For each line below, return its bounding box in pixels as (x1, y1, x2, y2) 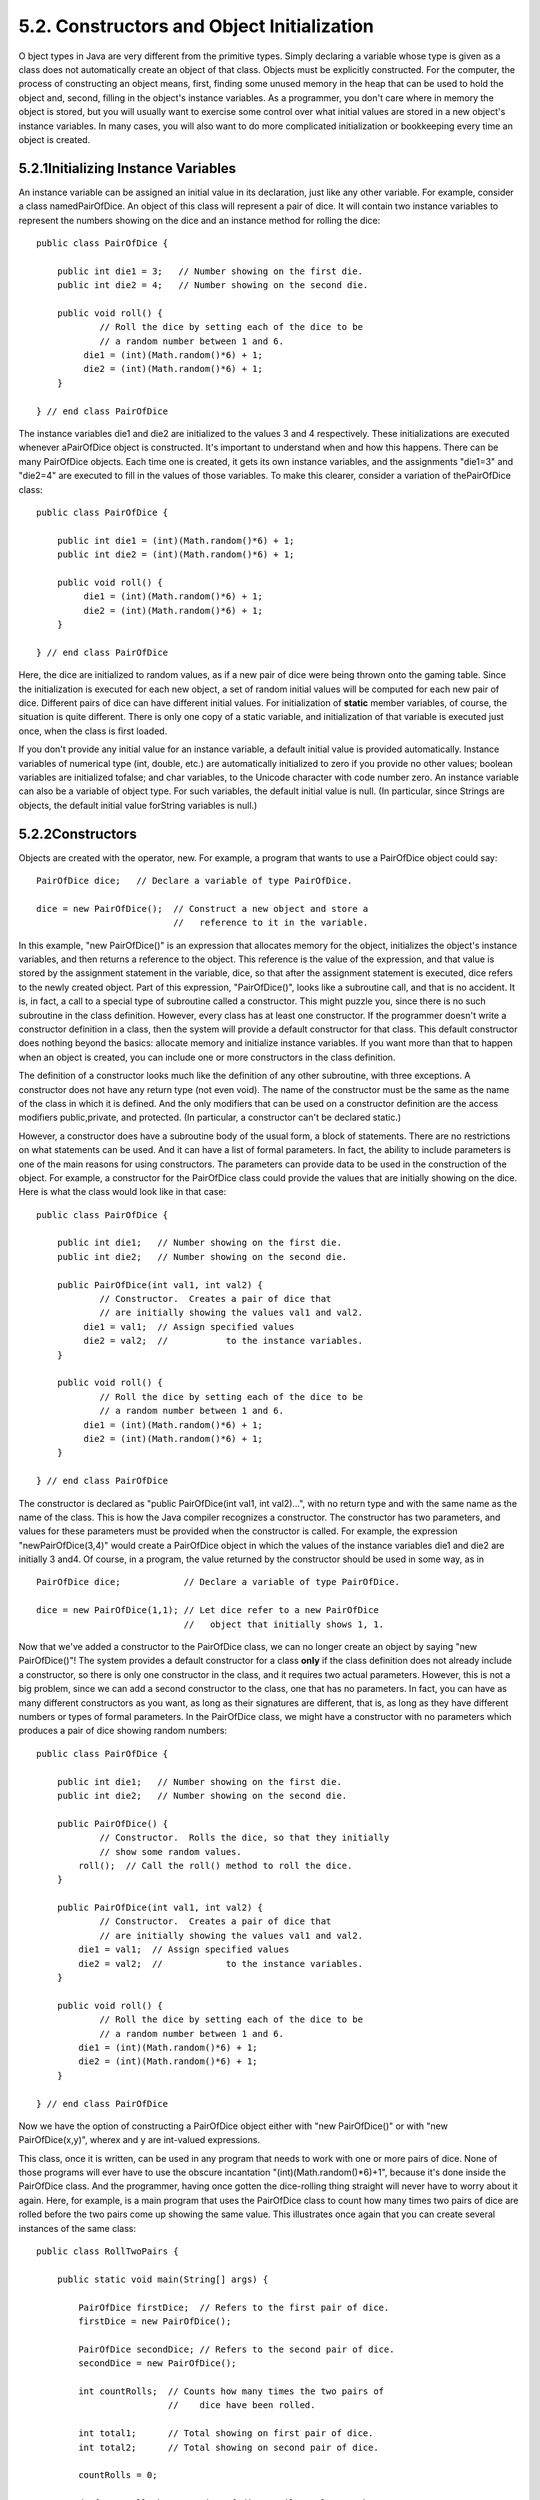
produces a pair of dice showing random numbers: (18, 1725, 228, 1737)
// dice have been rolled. (167, 2400, 316, 2411)
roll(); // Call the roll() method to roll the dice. (78, 1860, 353, 1871)
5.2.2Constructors (18, 825, 137, 842)
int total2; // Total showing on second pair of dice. (78, 2441, 379, 2453)
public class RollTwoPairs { (36, 2246, 179, 2257)
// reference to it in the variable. (173, 917, 369, 929)
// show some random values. (99, 1846, 242, 1857)
